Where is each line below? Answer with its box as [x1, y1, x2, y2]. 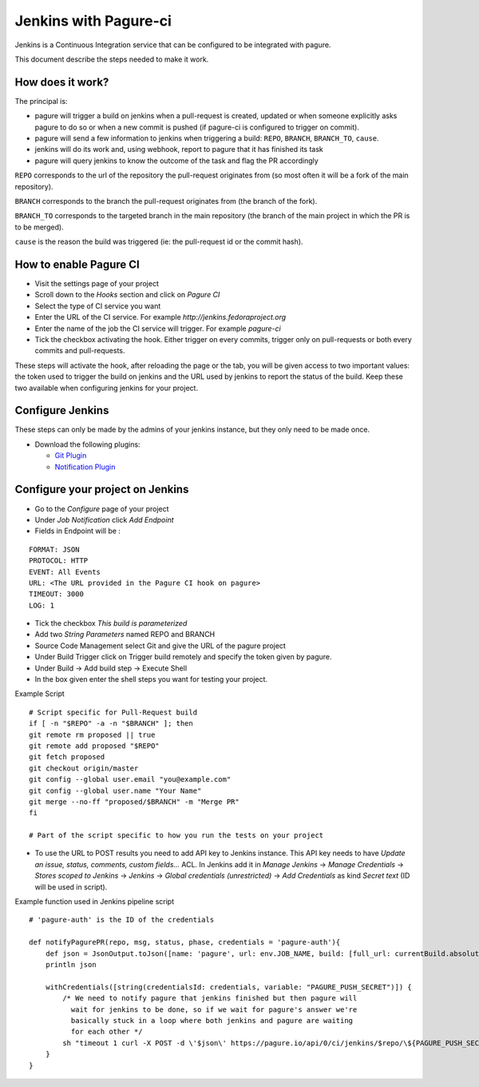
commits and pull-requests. [34, 346, 125, 356]
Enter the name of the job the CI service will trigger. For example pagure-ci [34, 324, 281, 333]
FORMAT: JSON [29, 544, 80, 554]
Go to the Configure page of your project [34, 504, 169, 513]
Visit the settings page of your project [34, 279, 159, 289]
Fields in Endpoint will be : [34, 526, 121, 536]
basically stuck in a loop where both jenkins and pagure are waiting [70, 1016, 354, 1025]
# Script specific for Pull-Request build [29, 707, 198, 717]
